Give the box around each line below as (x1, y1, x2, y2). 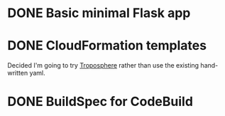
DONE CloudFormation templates (7, 38, 207, 54)
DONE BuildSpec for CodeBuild (7, 94, 194, 110)
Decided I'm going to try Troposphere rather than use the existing (7, 61, 199, 70)
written (7, 69, 28, 78)
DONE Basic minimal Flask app (7, 5, 191, 21)
